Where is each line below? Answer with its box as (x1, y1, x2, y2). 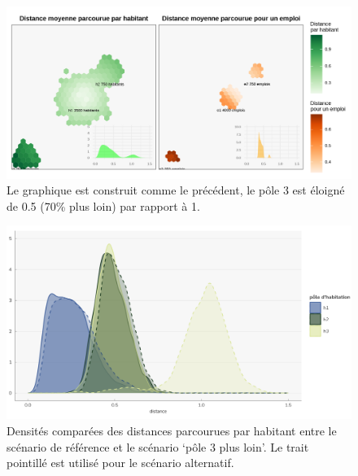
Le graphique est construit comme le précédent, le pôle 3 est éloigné (7, 181, 345, 199)
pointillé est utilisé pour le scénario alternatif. (7, 454, 234, 471)
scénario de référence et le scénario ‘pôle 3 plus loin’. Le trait (7, 438, 309, 455)
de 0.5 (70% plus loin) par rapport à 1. (7, 197, 200, 214)
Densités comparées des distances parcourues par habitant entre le (7, 422, 337, 439)
